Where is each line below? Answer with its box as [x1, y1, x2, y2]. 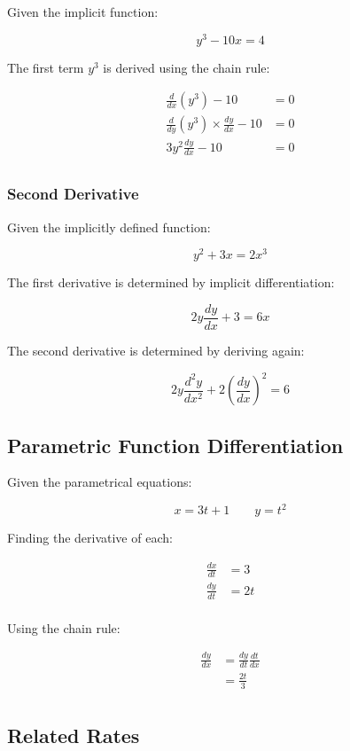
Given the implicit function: [7, 3, 159, 20]
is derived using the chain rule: [103, 58, 270, 76]
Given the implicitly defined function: [7, 217, 211, 236]
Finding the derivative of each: [7, 528, 173, 547]
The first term [7, 58, 84, 76]
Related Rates [7, 722, 140, 749]
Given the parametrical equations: [7, 473, 192, 491]
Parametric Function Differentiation [7, 431, 344, 458]
